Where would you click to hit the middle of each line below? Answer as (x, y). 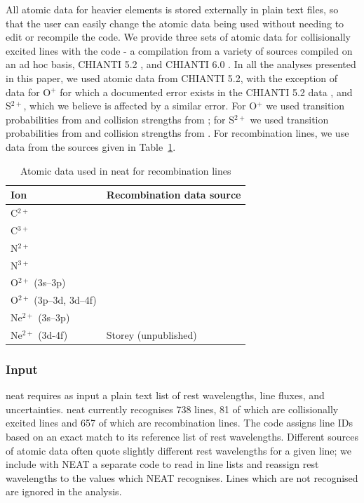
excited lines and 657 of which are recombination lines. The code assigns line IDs (179, 423)
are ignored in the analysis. (64, 491)
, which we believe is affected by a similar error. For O (140, 106)
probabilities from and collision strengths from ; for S (120, 119)
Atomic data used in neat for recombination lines (126, 170)
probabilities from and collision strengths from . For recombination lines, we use (177, 133)
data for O (28, 92)
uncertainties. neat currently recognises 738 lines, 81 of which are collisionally (172, 409)
